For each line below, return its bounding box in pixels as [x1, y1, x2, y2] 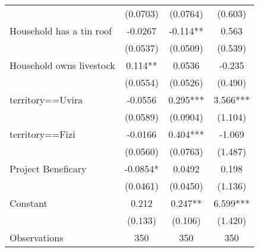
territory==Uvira [10, 93, 83, 106]
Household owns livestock [10, 58, 115, 72]
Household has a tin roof [10, 24, 112, 37]
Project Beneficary [10, 162, 87, 175]
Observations [10, 231, 64, 244]
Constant [10, 196, 48, 210]
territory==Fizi [10, 127, 75, 141]
